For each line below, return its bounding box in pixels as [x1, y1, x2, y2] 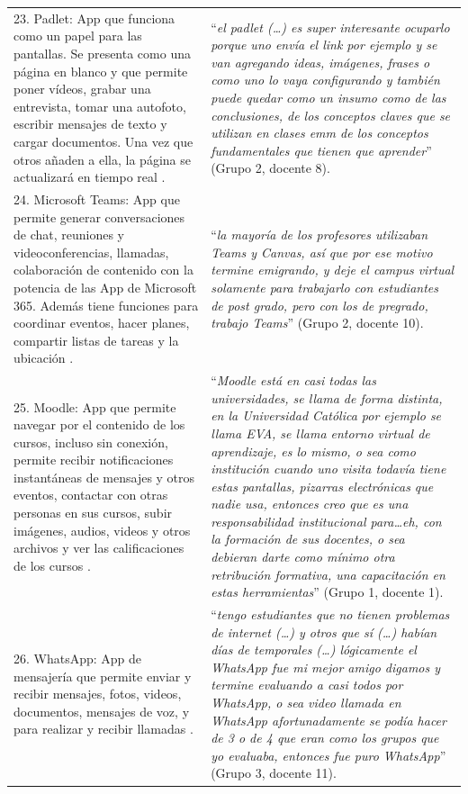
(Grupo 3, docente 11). [211, 763, 337, 782]
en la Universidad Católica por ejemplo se [211, 406, 442, 425]
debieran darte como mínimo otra [211, 547, 395, 566]
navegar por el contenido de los [13, 415, 185, 434]
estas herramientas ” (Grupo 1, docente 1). [211, 582, 444, 601]
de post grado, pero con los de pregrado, [211, 295, 428, 314]
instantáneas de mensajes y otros [13, 467, 195, 486]
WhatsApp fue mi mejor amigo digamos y [211, 657, 441, 676]
